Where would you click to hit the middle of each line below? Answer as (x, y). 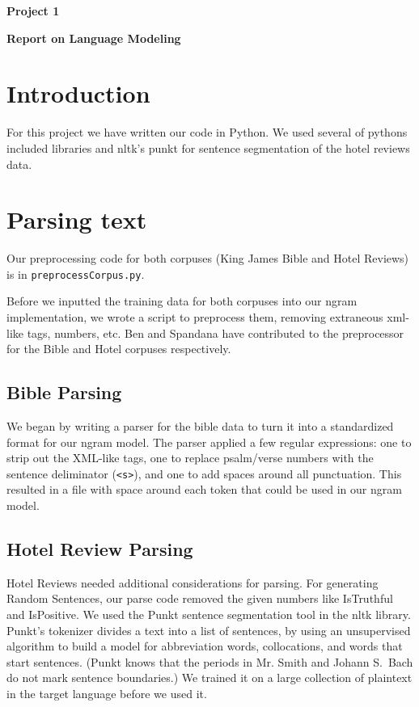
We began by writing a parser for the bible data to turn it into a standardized (200, 426)
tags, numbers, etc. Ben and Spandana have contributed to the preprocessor (216, 332)
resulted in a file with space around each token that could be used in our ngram (204, 489)
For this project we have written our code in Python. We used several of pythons (207, 132)
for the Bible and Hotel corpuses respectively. (119, 349)
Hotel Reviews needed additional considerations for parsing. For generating (193, 582)
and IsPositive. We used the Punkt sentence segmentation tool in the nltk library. (209, 614)
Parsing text (77, 219)
